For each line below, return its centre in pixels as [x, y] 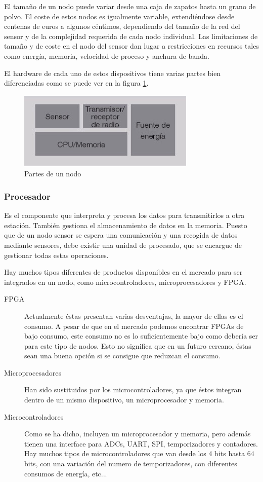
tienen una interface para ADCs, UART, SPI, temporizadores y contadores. [141, 443]
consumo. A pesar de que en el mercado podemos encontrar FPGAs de [134, 326]
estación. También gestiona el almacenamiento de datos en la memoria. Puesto [126, 225]
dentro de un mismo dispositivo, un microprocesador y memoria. [124, 400]
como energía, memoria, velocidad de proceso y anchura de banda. [107, 55]
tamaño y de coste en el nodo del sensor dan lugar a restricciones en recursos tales [131, 46]
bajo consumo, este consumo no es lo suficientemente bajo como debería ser [141, 336]
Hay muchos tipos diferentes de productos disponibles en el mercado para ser [123, 272]
